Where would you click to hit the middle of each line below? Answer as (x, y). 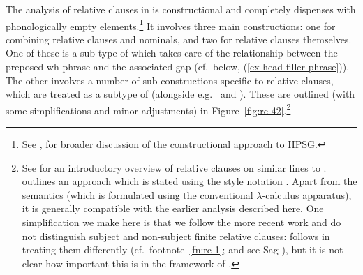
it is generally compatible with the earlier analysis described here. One (173, 208)
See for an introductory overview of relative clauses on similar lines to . (174, 167)
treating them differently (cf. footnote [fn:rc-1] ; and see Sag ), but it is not (183, 250)
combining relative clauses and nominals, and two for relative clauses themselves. (179, 39)
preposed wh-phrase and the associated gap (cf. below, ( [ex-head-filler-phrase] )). (178, 67)
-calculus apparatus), (307, 194)
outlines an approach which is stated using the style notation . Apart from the (190, 181)
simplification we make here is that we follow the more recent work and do (181, 222)
